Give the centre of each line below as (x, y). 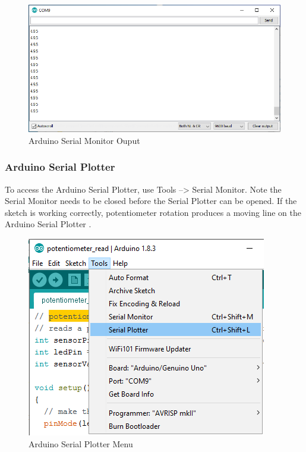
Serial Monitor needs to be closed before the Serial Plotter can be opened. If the (151, 201)
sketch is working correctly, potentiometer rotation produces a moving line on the (153, 212)
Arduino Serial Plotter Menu (81, 443)
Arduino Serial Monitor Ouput (84, 140)
